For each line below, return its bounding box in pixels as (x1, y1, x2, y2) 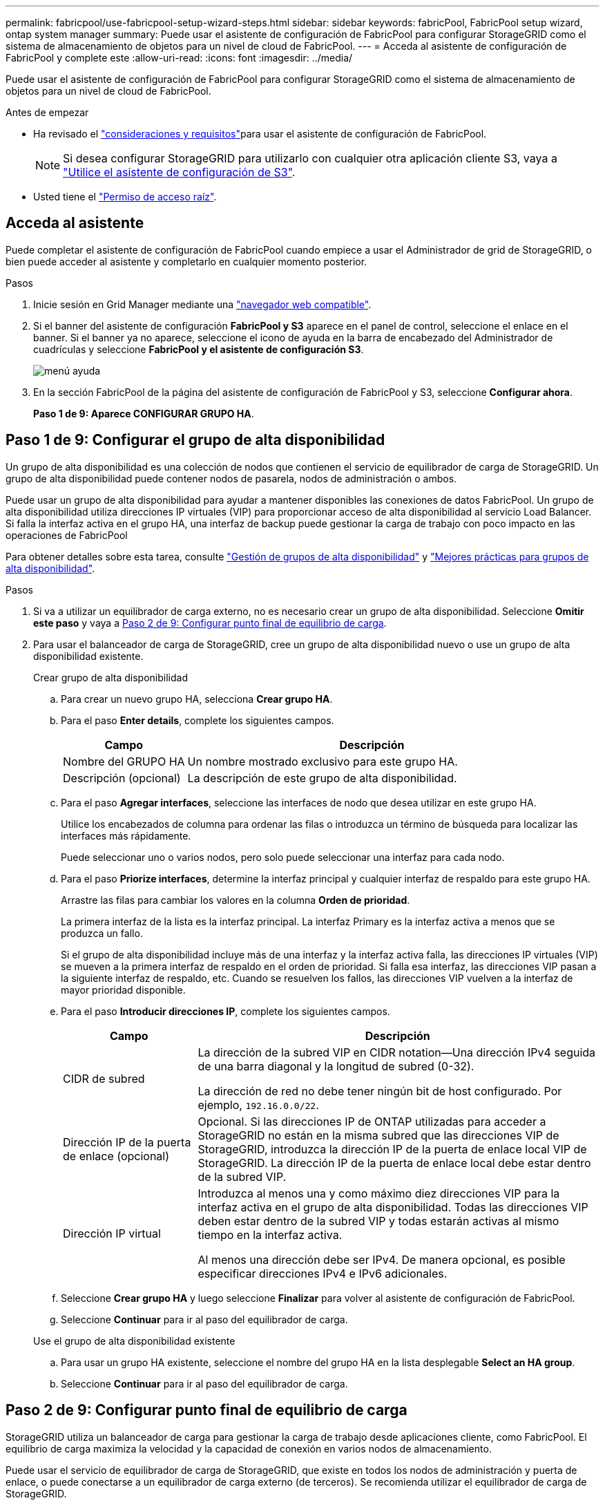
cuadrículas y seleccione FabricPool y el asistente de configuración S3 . (33, 343, 364, 355)
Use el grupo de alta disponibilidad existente (33, 1334, 236, 1347)
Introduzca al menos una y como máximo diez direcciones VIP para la (198, 1186, 560, 1200)
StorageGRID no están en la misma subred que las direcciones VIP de (198, 1128, 559, 1142)
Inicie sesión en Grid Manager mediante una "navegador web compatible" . (33, 298, 372, 310)
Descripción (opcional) (63, 770, 181, 785)
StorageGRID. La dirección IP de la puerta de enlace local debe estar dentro (198, 1155, 591, 1170)
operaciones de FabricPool (6, 529, 128, 541)
